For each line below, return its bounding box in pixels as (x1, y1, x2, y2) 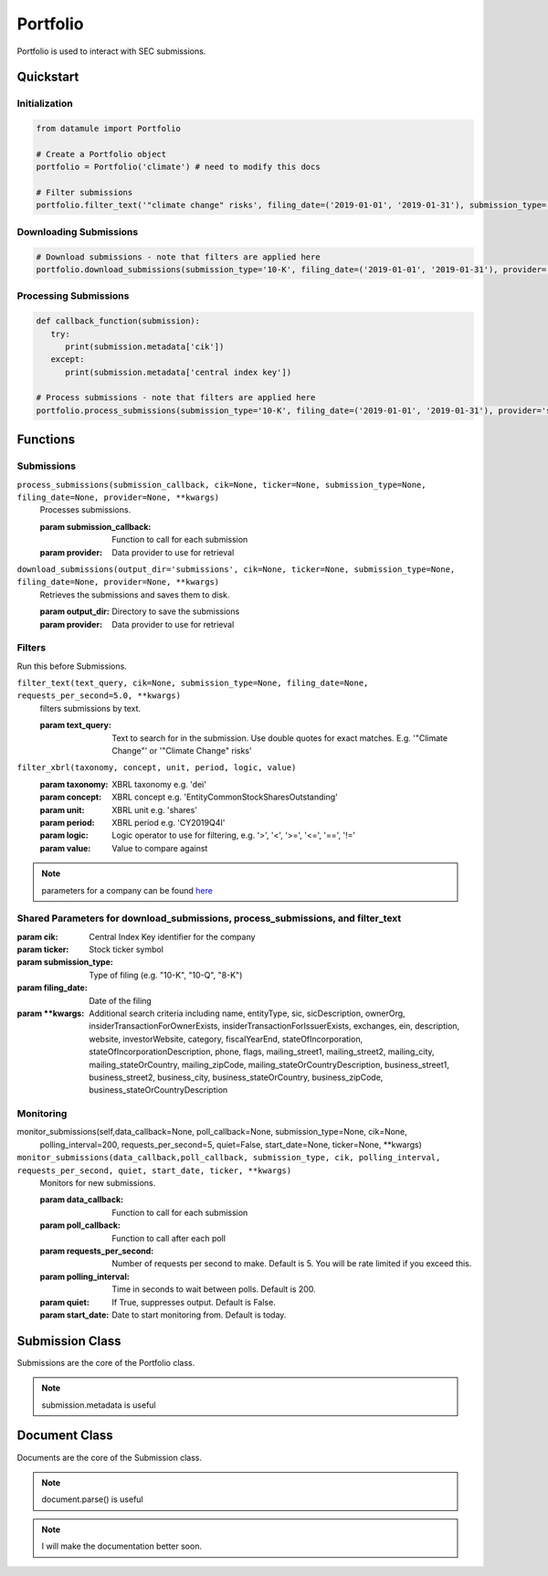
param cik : (16, 931, 58, 942)
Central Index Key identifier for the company (89, 931, 256, 942)
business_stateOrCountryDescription (89, 1084, 228, 1095)
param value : (39, 842, 91, 853)
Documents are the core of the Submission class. (16, 1452, 203, 1463)
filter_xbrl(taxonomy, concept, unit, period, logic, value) (16, 763, 297, 773)
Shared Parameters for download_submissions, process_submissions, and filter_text (16, 912, 402, 925)
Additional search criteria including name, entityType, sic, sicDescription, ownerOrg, (89, 1008, 406, 1019)
